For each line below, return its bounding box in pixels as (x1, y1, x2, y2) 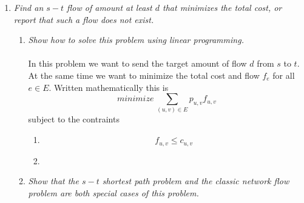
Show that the (28, 175, 79, 187)
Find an (13, 1, 44, 13)
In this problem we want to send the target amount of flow (28, 57, 247, 70)
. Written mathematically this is (49, 81, 169, 93)
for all (272, 68, 295, 81)
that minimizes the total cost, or (163, 1, 282, 13)
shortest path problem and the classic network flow (102, 175, 289, 187)
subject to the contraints (28, 113, 120, 125)
